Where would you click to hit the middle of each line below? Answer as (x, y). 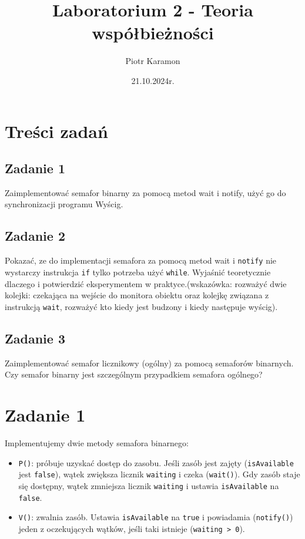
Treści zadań (56, 131)
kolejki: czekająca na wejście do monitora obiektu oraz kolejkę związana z (137, 295)
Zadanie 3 (35, 338)
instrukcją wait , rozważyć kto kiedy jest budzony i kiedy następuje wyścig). (141, 306)
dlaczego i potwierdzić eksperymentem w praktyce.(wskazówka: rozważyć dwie (146, 283)
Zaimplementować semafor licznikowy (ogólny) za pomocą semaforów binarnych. (149, 363)
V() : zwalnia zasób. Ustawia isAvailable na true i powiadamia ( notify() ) (156, 517)
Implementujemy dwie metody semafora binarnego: (97, 442)
